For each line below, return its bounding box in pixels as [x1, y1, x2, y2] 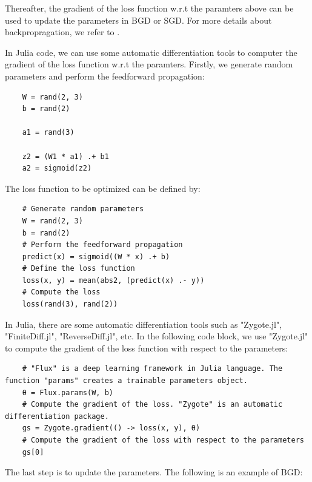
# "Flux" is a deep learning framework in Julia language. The [22, 364, 283, 373]
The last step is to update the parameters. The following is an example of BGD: [5, 466, 303, 478]
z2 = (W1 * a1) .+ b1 [22, 152, 109, 161]
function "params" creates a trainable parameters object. [5, 376, 248, 385]
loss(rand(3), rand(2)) [22, 300, 118, 309]
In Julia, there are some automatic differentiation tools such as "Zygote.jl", [5, 317, 282, 330]
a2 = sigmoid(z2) [22, 164, 92, 173]
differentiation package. [5, 412, 109, 421]
